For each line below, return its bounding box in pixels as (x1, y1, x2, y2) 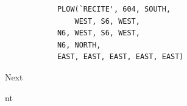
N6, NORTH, (57, 40, 101, 49)
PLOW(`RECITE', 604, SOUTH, (57, 5, 171, 13)
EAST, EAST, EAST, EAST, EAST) (57, 52, 184, 62)
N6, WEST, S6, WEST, (57, 29, 140, 38)
